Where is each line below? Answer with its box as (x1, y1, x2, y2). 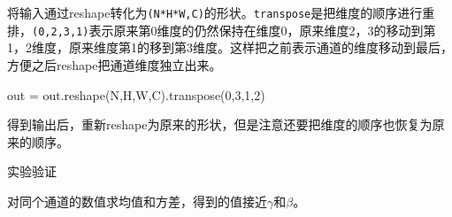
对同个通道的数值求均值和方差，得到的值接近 (7, 191, 267, 210)
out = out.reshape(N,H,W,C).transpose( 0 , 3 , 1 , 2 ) (7, 85, 265, 104)
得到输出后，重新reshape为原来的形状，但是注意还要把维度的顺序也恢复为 (7, 115, 433, 134)
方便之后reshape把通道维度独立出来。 (7, 55, 222, 74)
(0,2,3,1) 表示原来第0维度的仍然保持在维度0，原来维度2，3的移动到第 (32, 20, 436, 39)
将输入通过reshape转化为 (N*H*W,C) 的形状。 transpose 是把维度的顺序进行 (7, 4, 423, 21)
